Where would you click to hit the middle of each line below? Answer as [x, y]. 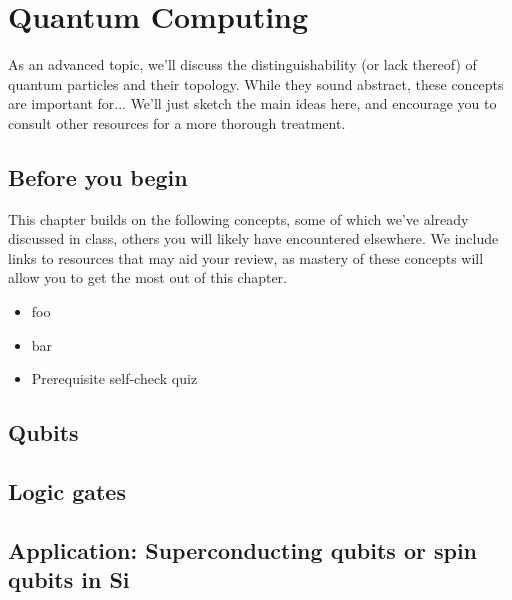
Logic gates [67, 491]
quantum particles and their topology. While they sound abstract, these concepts [256, 83]
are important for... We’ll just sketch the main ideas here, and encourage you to [252, 103]
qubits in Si [69, 579]
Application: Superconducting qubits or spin [243, 549]
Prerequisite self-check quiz [114, 378]
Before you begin [98, 176]
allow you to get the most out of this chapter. [148, 277]
